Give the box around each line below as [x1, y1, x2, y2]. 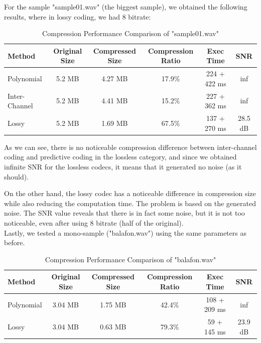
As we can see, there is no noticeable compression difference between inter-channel [4, 141, 257, 152]
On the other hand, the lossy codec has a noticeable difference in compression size [4, 188, 256, 199]
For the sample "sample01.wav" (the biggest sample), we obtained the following [4, 2, 247, 12]
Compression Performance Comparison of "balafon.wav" [45, 254, 216, 264]
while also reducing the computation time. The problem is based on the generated [4, 198, 256, 208]
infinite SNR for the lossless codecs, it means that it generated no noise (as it [4, 161, 242, 171]
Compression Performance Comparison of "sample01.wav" [42, 28, 219, 39]
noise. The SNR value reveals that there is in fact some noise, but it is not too [4, 208, 245, 218]
